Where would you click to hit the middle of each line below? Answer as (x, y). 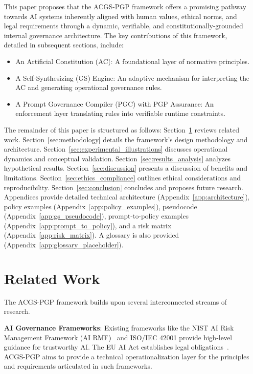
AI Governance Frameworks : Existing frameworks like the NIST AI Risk (119, 327)
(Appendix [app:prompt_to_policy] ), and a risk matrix (88, 225)
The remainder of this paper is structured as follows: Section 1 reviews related (122, 129)
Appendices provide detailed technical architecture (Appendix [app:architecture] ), (127, 197)
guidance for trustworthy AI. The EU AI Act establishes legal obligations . (116, 347)
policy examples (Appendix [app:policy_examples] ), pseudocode (101, 206)
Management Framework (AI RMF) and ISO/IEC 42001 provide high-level (118, 337)
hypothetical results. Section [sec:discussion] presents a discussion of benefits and (126, 168)
